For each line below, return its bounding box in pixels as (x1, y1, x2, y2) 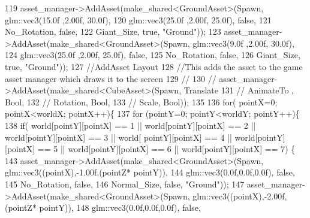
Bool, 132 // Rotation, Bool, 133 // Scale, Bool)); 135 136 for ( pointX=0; (5, 95, 278, 108)
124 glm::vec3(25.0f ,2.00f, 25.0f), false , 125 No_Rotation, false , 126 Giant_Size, (5, 49, 300, 61)
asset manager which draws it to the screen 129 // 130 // (5, 72, 216, 84)
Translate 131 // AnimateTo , (183, 84, 294, 96)
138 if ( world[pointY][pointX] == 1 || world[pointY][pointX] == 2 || (5, 119, 256, 131)
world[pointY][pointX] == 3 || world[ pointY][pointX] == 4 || (5, 131, 232, 143)
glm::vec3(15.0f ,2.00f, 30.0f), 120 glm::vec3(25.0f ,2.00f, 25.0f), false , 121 (5, 13, 272, 26)
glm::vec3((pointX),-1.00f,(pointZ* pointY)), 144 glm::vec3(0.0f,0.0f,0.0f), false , (5, 166, 295, 178)
